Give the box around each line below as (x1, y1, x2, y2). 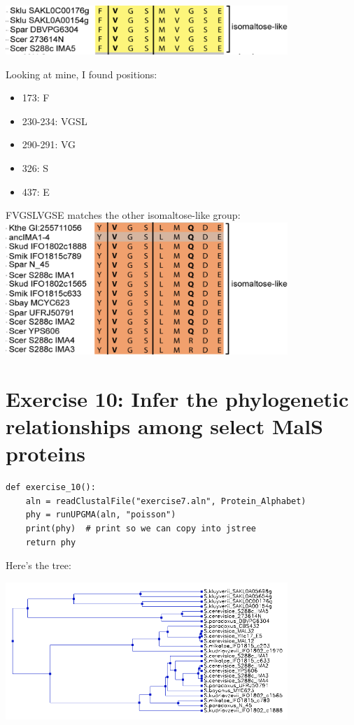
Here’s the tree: (6, 558, 71, 573)
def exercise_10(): (6, 482, 96, 493)
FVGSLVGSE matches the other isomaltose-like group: (6, 208, 241, 222)
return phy (25, 537, 76, 547)
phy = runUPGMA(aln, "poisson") (25, 510, 176, 520)
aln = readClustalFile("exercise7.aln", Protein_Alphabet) (25, 496, 306, 506)
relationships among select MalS (6, 412, 323, 440)
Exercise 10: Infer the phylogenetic (6, 384, 349, 412)
